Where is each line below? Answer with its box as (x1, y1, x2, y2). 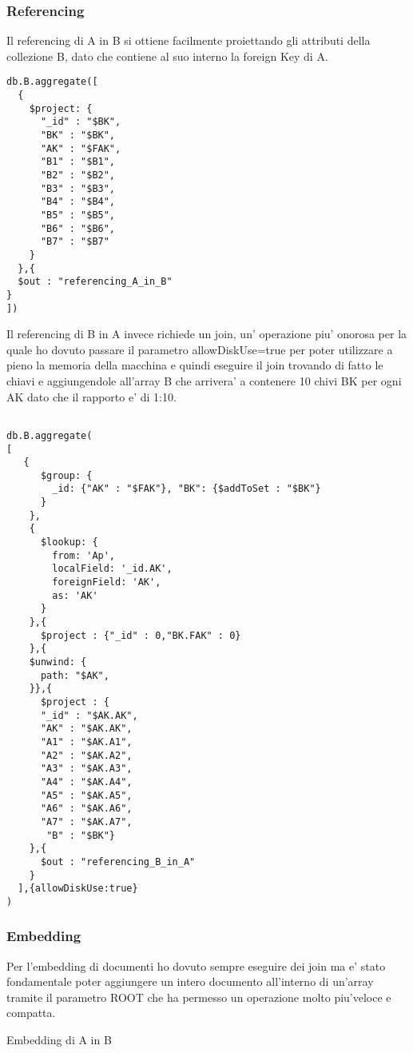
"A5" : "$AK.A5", (40, 789, 133, 801)
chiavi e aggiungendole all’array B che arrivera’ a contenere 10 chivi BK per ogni (6, 373, 402, 389)
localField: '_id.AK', (52, 563, 173, 575)
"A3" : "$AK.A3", (40, 763, 133, 775)
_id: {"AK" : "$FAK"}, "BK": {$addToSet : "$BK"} (52, 483, 321, 495)
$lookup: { (40, 536, 98, 548)
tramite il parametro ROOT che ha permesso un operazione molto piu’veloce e (6, 988, 391, 1005)
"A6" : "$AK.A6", (40, 803, 133, 815)
